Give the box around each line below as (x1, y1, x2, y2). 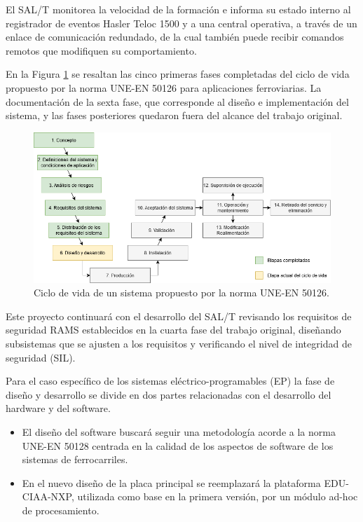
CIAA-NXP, (22, 489, 74, 504)
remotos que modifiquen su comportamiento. (6, 43, 197, 57)
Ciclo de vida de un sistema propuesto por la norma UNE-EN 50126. (34, 285, 329, 300)
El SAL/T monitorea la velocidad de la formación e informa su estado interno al (6, 2, 351, 16)
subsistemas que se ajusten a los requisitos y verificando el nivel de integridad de (6, 336, 352, 351)
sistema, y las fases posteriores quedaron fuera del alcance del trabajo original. (6, 108, 343, 123)
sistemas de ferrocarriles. (22, 452, 128, 467)
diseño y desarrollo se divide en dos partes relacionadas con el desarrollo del (6, 387, 331, 401)
